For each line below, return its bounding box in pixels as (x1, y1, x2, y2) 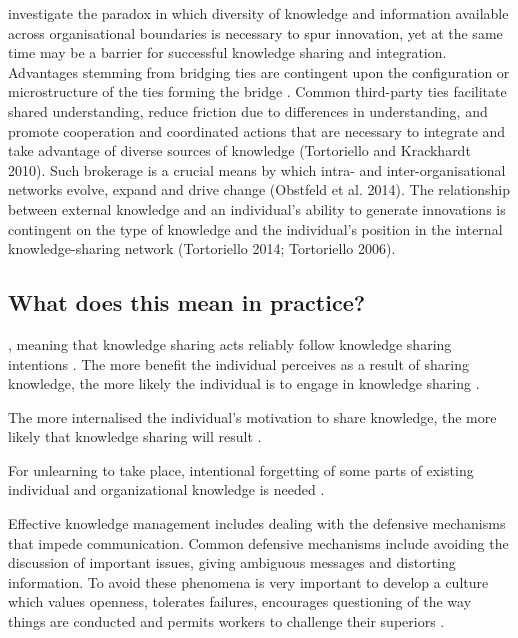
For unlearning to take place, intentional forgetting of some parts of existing (8, 459, 474, 480)
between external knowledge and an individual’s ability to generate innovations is (8, 198, 506, 219)
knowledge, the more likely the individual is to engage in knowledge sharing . (8, 373, 480, 394)
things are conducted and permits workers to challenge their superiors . (8, 611, 445, 632)
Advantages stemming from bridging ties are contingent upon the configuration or (8, 61, 510, 82)
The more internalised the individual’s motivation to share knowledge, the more (8, 406, 497, 427)
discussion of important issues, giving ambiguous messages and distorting (8, 552, 456, 573)
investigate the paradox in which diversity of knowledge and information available (8, 3, 509, 23)
